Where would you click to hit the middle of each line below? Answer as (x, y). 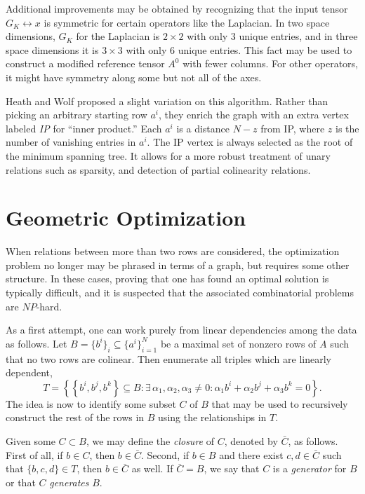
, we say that (232, 468)
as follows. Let (36, 343)
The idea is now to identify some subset (91, 403)
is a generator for (310, 468)
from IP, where (293, 128)
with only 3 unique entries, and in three (272, 36)
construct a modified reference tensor (85, 63)
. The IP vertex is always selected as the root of (250, 142)
